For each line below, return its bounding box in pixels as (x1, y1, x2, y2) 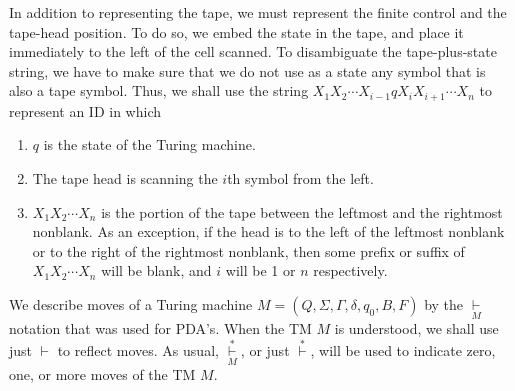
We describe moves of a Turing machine (9, 293, 253, 314)
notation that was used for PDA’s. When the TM (9, 318, 312, 339)
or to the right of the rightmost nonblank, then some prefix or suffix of (32, 240, 465, 261)
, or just (240, 340, 290, 361)
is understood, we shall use (334, 318, 499, 339)
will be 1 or (225, 260, 296, 281)
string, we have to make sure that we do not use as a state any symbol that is (9, 60, 486, 81)
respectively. (313, 260, 388, 281)
